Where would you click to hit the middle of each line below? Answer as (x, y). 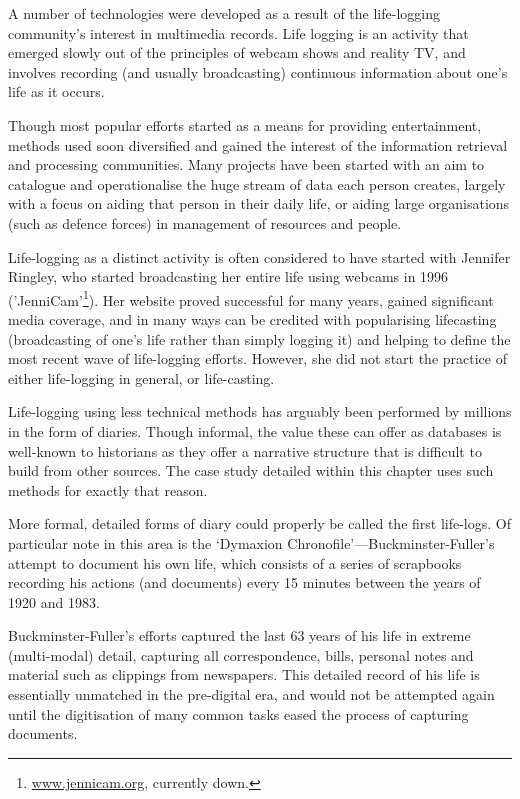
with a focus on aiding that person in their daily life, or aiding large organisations (259, 203)
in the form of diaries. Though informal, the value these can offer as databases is (255, 430)
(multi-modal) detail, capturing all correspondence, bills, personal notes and (241, 654)
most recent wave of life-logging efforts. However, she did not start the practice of (257, 358)
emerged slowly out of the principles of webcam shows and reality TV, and (237, 52)
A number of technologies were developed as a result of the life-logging (224, 13)
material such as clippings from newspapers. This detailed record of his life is (244, 674)
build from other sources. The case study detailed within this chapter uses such (251, 470)
